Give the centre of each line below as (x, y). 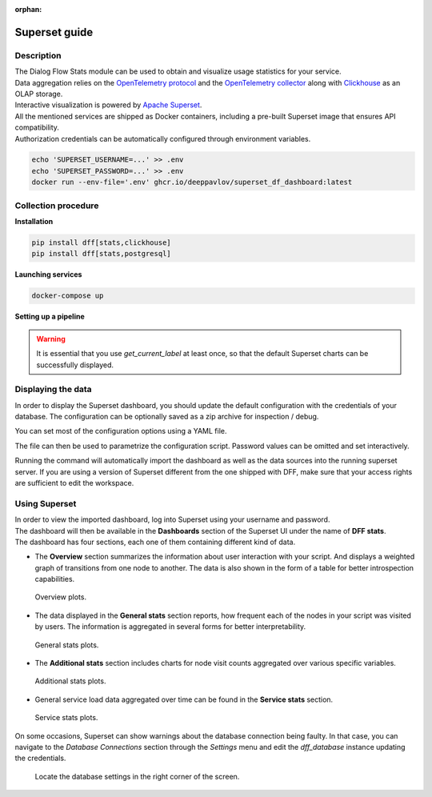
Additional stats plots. (70, 681)
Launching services (48, 274)
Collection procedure (57, 206)
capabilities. (55, 579)
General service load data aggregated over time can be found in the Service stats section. (184, 699)
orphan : (28, 9)
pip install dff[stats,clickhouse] (101, 242)
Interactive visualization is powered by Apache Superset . (108, 105)
